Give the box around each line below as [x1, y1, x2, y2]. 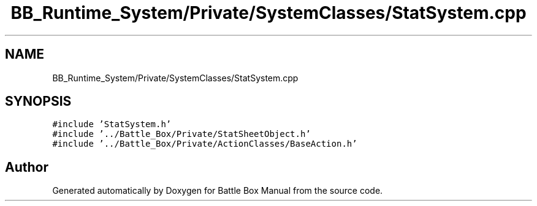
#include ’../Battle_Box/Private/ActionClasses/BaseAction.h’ [52, 139, 357, 149]
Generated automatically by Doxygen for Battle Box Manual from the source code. [52, 185, 383, 196]
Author [5, 159, 48, 175]
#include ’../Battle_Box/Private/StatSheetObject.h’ [52, 129, 311, 139]
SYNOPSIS [5, 94, 72, 109]
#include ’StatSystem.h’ [52, 119, 172, 130]
